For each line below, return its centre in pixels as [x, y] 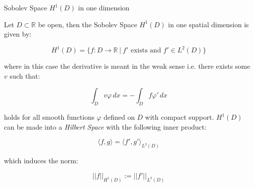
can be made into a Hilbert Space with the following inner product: [105, 126]
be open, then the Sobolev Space [87, 24]
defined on [119, 117]
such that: [25, 75]
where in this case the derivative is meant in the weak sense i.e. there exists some [127, 66]
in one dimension [104, 7]
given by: [18, 34]
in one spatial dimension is [208, 24]
